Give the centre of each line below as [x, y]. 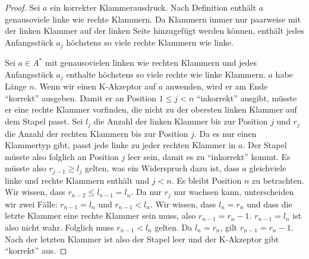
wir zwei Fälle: [31, 204]
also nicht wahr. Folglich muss [59, 227]
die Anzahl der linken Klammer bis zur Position [181, 121]
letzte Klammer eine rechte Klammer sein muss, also [100, 215]
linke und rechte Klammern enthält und [77, 180]
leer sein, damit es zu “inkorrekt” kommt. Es [209, 156]
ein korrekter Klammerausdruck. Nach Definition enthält [153, 7]
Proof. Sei [23, 7]
